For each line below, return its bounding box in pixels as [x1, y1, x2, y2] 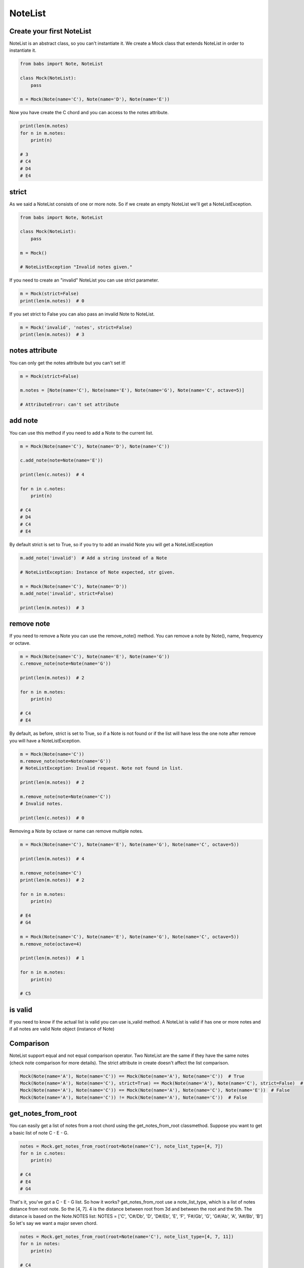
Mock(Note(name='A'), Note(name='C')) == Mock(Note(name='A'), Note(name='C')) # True [20, 1073, 245, 1079]
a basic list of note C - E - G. [9, 1130, 69, 1136]
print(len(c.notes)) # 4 [20, 472, 85, 478]
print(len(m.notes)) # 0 [20, 298, 85, 304]
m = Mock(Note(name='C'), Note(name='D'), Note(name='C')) [20, 443, 170, 449]
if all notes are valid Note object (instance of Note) [9, 1026, 115, 1032]
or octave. [9, 640, 31, 646]
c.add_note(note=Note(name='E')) [20, 457, 103, 464]
